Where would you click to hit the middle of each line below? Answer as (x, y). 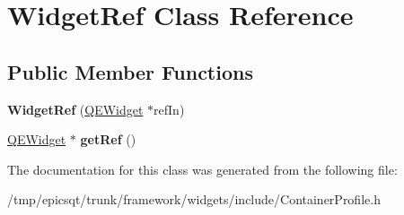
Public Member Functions (130, 71)
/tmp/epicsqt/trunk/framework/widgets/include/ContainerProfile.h (194, 199)
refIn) (169, 109)
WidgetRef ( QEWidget (75, 109)
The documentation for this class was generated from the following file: (202, 169)
